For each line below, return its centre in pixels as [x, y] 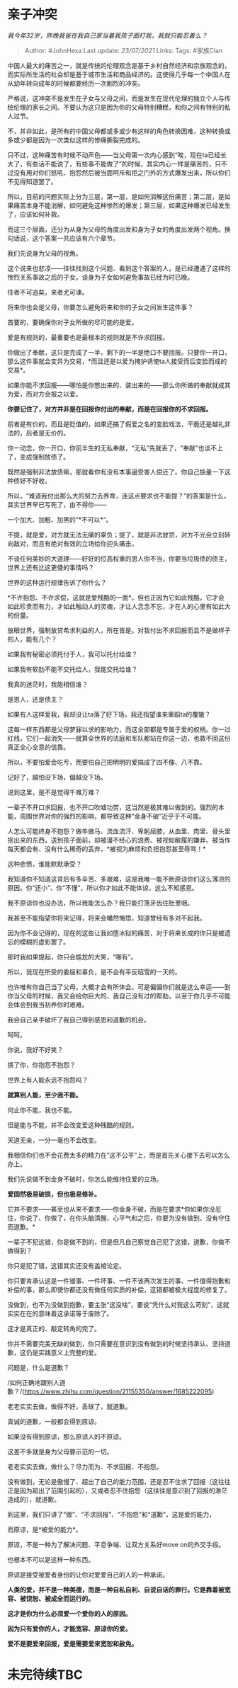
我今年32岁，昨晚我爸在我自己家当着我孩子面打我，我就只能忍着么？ [107, 35]
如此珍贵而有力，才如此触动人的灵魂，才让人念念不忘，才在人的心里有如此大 [119, 606]
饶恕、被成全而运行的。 [60, 1598]
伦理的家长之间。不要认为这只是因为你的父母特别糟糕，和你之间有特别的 [119, 107]
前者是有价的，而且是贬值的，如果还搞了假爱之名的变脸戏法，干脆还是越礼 [116, 424]
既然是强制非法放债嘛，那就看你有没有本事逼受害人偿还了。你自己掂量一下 [116, 472]
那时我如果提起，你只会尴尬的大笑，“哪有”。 [72, 957]
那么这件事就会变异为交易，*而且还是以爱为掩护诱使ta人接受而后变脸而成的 [117, 361]
